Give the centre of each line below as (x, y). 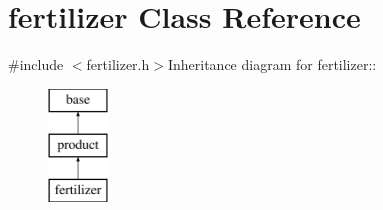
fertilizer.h (118, 64)
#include (36, 64)
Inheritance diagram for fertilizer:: (272, 64)
